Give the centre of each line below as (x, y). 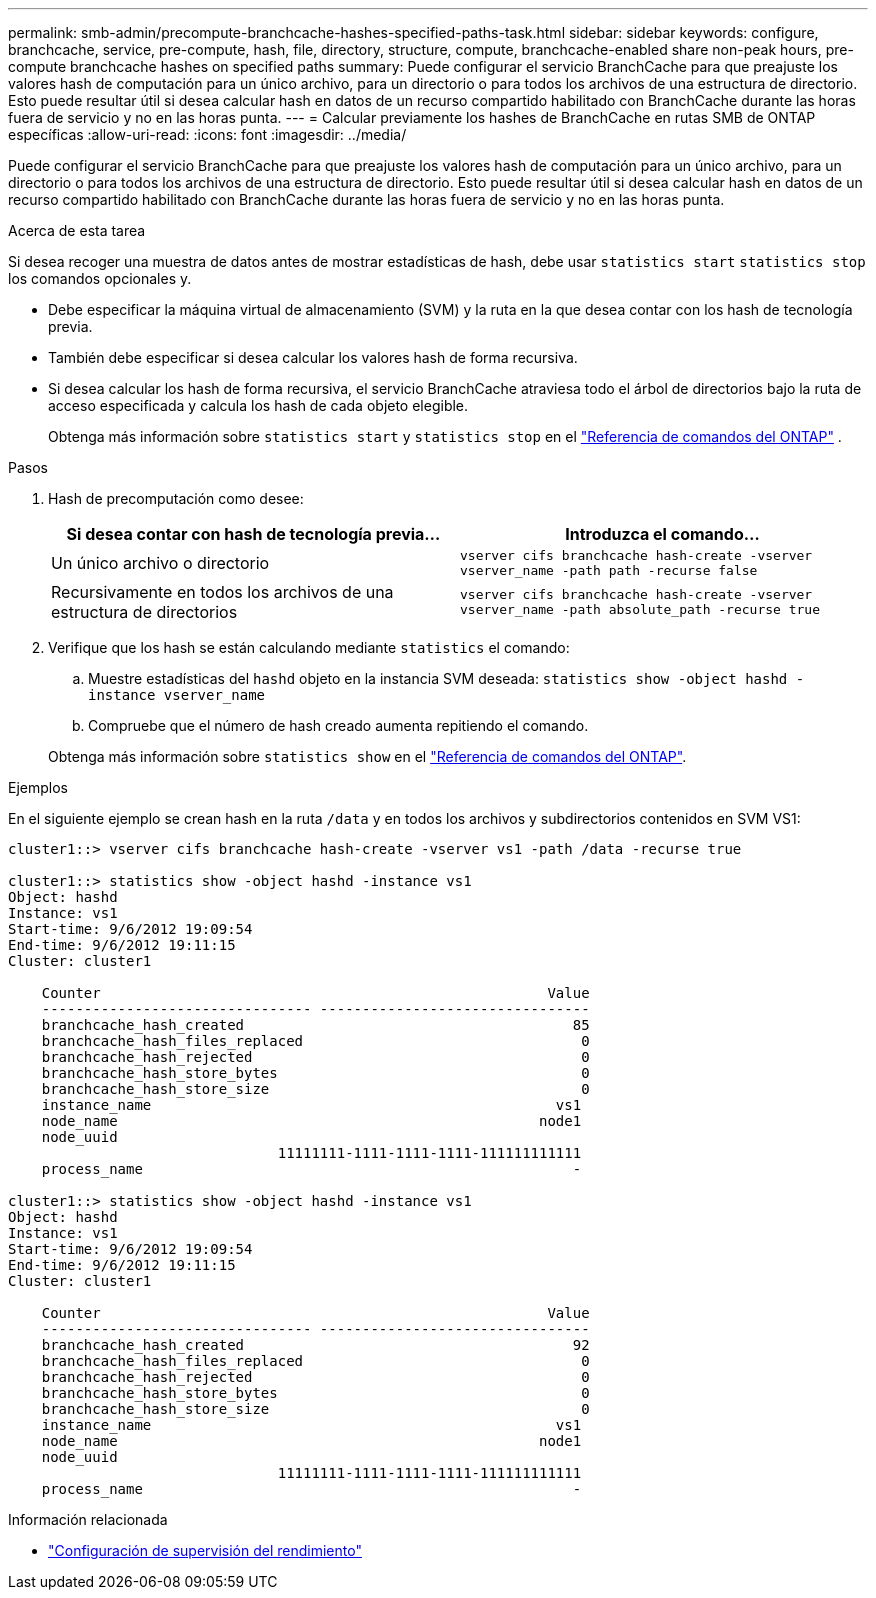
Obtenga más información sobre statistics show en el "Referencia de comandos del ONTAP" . (367, 756)
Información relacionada (88, 1519)
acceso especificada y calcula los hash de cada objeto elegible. (258, 405)
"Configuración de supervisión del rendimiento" (205, 1550)
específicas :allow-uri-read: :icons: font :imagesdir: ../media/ (207, 134)
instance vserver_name (177, 695)
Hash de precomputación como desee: (176, 498)
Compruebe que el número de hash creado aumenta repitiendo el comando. (338, 725)
